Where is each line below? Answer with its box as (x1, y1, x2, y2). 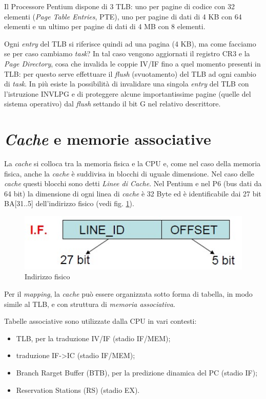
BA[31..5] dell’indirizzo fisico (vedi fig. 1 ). (4, 198, 134, 209)
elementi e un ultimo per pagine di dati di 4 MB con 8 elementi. (4, 21, 206, 32)
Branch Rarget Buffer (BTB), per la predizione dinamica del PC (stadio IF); (16, 367, 258, 378)
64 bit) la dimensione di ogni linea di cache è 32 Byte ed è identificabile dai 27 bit (4, 188, 261, 198)
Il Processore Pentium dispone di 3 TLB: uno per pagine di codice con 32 (4, 1, 235, 11)
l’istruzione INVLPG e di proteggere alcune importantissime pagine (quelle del (4, 88, 251, 99)
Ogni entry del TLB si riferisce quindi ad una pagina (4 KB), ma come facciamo (4, 38, 256, 49)
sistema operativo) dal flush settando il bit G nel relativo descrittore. (4, 98, 221, 109)
